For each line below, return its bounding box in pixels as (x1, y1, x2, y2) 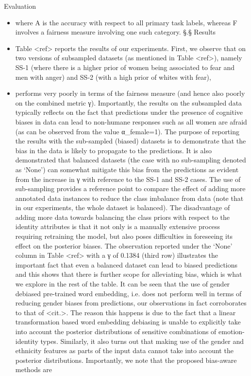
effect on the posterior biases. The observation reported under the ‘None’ (15, 240, 233, 251)
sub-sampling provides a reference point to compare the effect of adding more (15, 183, 246, 194)
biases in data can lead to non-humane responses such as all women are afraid (15, 116, 247, 126)
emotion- (218, 326, 245, 336)
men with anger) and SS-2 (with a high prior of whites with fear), (15, 72, 211, 82)
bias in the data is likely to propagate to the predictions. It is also (15, 145, 212, 155)
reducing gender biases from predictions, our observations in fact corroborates (15, 298, 247, 308)
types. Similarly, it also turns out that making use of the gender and (40, 336, 244, 346)
